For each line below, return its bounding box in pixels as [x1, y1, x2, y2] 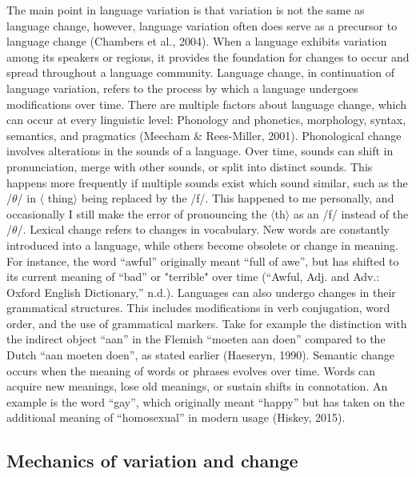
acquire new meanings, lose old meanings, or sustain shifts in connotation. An [6, 378, 388, 395]
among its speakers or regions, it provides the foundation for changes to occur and [6, 48, 410, 65]
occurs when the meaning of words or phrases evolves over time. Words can [6, 362, 376, 379]
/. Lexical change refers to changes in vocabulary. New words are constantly [17, 221, 390, 238]
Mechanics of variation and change [6, 448, 298, 473]
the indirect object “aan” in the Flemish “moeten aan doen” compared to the [6, 331, 386, 347]
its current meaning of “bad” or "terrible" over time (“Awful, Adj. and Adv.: [6, 268, 380, 285]
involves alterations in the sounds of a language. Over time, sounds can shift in [6, 142, 394, 159]
